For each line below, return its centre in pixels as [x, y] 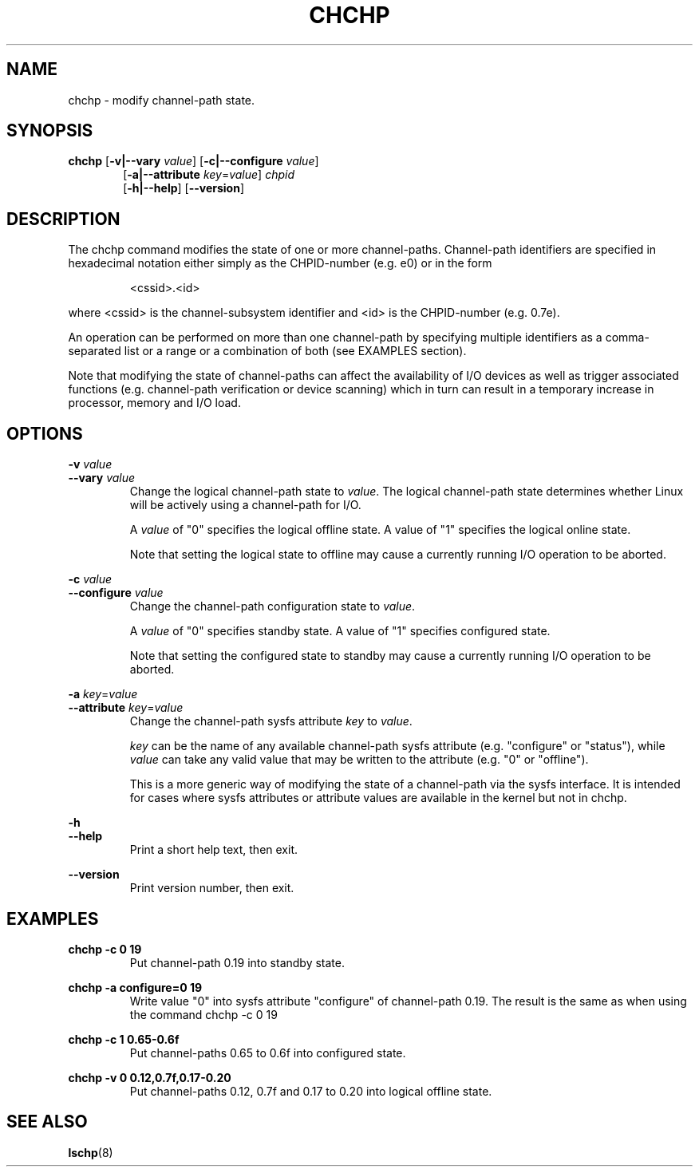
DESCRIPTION [63, 219]
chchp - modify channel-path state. [162, 100]
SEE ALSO [47, 1122]
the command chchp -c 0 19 [203, 1014]
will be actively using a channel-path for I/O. [245, 505]
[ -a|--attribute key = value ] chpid [209, 175]
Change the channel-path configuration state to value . [272, 606]
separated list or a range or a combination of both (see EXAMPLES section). [267, 351]
